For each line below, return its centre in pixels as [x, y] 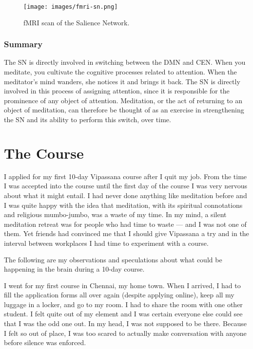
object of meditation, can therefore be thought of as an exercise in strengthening [124, 110]
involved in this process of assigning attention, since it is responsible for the [117, 91]
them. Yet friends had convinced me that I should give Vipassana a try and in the [126, 233]
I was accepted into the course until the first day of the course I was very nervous [126, 186]
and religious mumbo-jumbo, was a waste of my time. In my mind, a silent [115, 214]
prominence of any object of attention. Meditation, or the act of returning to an [123, 100]
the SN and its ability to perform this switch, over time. [88, 119]
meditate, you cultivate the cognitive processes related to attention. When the [120, 72]
